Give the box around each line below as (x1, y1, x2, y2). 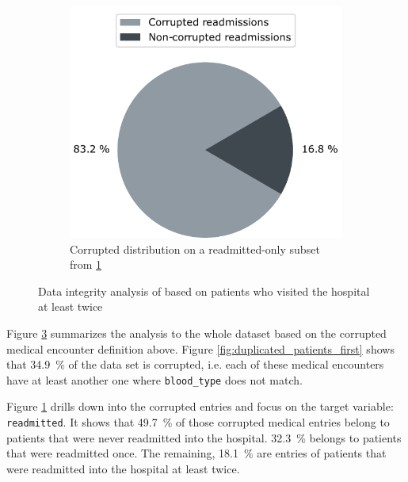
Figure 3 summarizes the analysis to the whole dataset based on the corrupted (6, 325, 387, 342)
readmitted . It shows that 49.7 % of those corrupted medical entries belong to (6, 414, 390, 430)
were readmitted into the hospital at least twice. (6, 460, 240, 476)
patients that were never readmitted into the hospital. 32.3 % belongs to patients (6, 429, 402, 446)
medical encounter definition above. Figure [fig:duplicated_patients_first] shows (6, 340, 395, 357)
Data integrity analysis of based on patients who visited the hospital (38, 282, 370, 299)
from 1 (70, 256, 102, 273)
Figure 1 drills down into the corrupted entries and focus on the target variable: (6, 398, 394, 415)
